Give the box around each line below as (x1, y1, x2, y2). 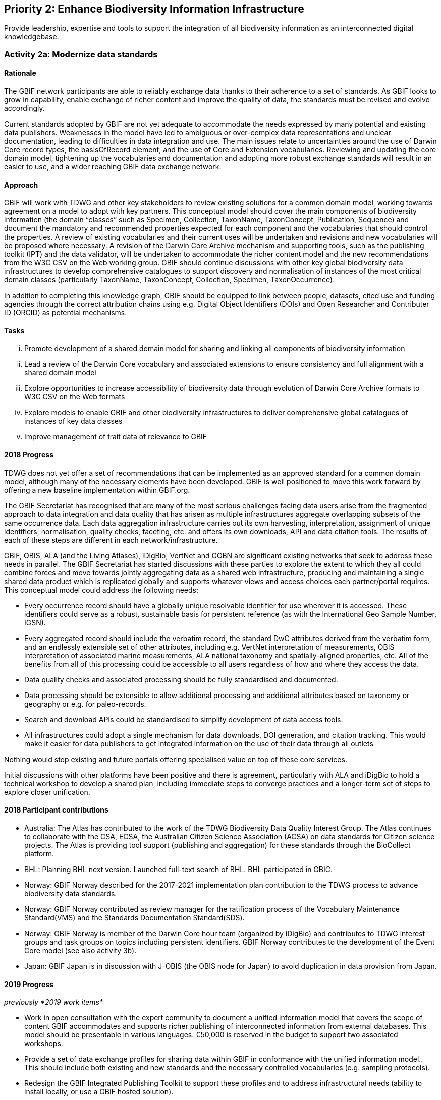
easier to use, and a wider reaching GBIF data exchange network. (4, 162, 222, 171)
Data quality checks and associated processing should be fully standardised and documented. (24, 675, 338, 684)
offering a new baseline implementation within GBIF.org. (4, 485, 190, 494)
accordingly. (4, 104, 45, 113)
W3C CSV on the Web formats (24, 392, 125, 401)
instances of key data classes (24, 417, 123, 426)
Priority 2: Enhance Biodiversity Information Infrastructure (4, 3, 304, 15)
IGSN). (24, 618, 46, 627)
